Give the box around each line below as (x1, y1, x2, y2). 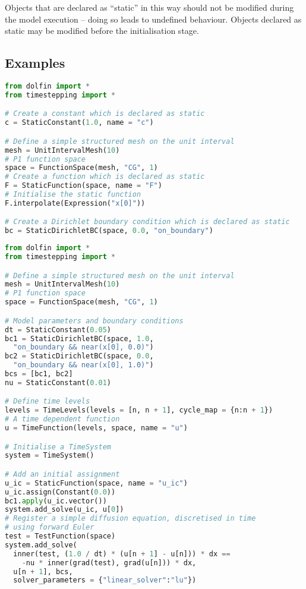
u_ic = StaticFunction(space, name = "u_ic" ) (5, 478, 188, 487)
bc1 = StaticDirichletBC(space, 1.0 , (5, 334, 154, 343)
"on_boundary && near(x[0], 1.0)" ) (13, 361, 154, 370)
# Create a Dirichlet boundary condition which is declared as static (5, 218, 290, 226)
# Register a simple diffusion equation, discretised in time (5, 514, 256, 523)
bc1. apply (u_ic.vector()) (5, 496, 107, 505)
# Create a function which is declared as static (5, 172, 205, 181)
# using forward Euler (5, 523, 94, 532)
